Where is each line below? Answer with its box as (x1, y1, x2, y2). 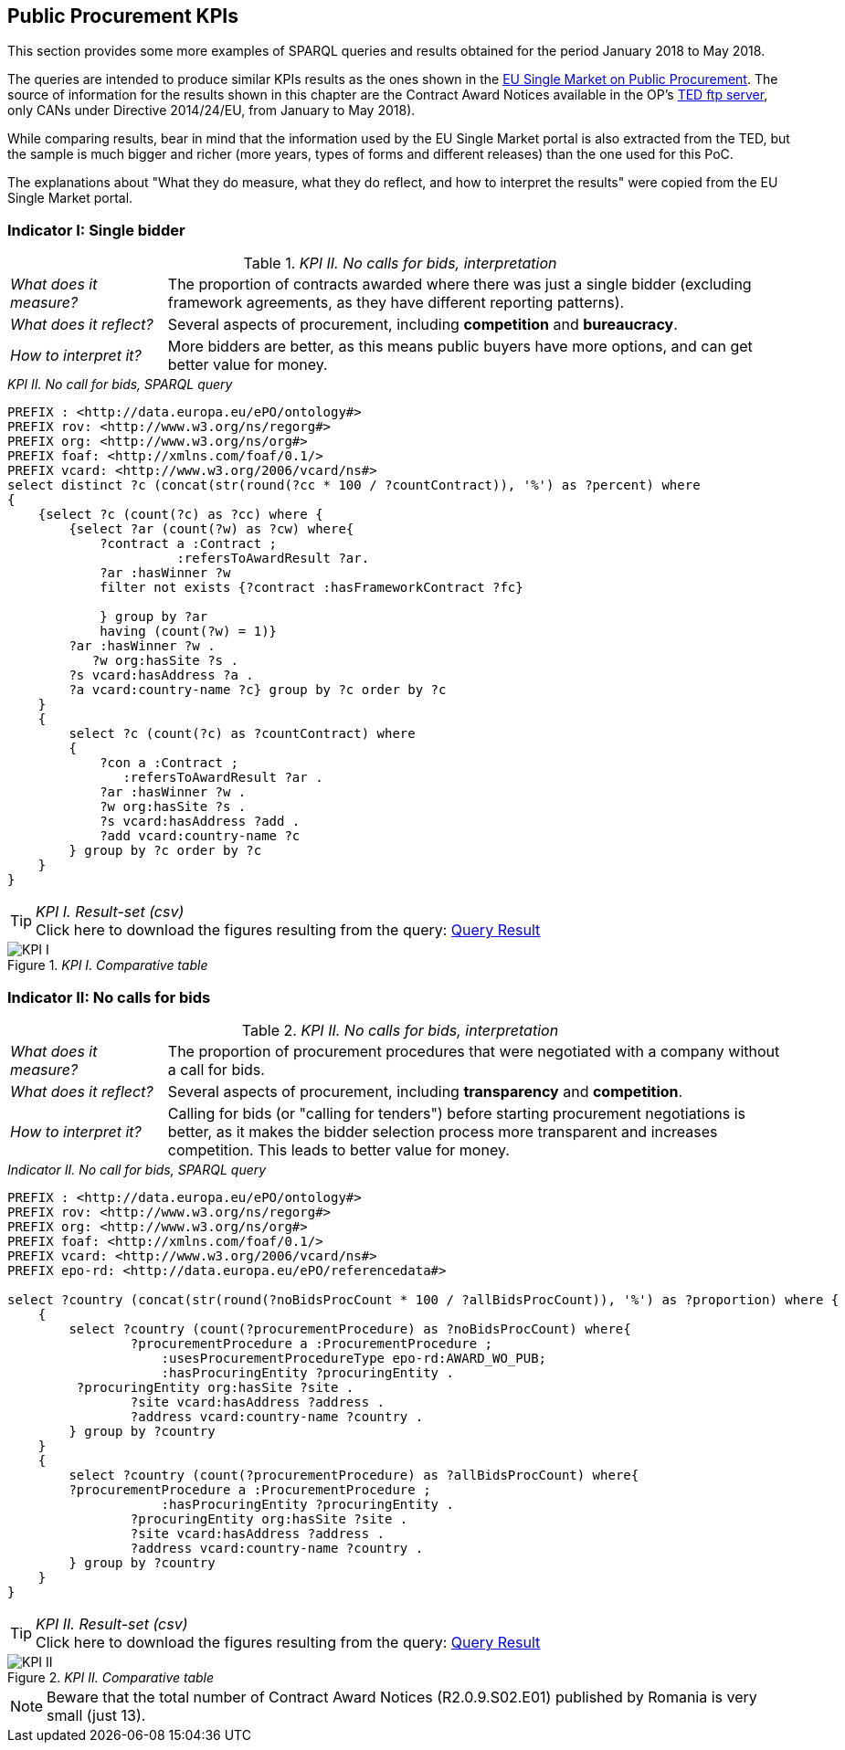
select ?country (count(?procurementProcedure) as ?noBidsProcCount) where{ (69, 1321, 631, 1336)
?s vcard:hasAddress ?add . (100, 814, 301, 829)
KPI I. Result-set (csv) (36, 902, 185, 922)
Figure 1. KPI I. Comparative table (7, 957, 208, 974)
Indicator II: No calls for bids (7, 987, 211, 1007)
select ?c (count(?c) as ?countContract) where (69, 726, 416, 742)
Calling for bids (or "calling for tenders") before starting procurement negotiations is (167, 1103, 746, 1123)
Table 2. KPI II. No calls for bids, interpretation (241, 1020, 559, 1039)
